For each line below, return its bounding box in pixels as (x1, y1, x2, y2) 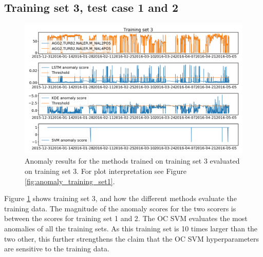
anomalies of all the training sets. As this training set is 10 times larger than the (4, 223, 258, 233)
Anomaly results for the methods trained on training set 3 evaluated (25, 155, 240, 166)
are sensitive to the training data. (4, 243, 109, 254)
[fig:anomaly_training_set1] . (25, 175, 115, 186)
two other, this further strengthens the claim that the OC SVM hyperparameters (4, 233, 259, 244)
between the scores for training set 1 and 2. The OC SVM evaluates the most (4, 213, 248, 224)
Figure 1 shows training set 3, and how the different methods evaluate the (4, 193, 237, 204)
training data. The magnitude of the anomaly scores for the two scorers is (4, 203, 236, 213)
